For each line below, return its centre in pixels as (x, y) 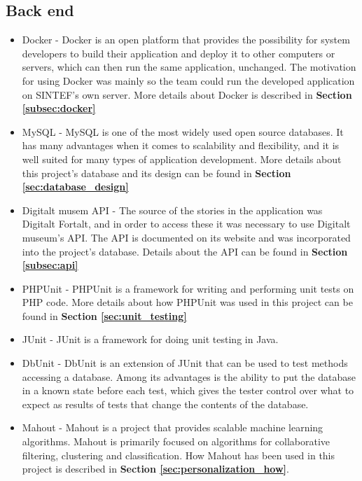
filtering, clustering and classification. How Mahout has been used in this (179, 455)
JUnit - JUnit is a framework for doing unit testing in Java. (150, 339)
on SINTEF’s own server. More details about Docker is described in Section (187, 94)
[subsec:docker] (59, 108)
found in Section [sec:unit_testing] (104, 315)
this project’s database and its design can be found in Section (156, 173)
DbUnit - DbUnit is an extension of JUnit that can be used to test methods (185, 363)
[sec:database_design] (75, 187)
